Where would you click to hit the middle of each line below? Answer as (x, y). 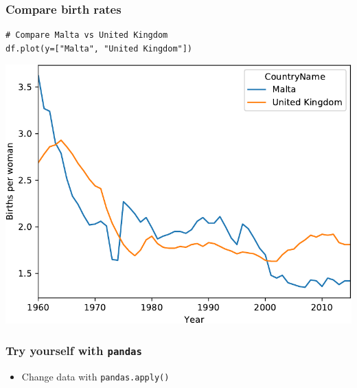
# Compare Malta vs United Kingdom (87, 35)
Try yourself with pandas (74, 350)
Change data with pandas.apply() (95, 376)
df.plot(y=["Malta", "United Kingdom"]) (99, 48)
